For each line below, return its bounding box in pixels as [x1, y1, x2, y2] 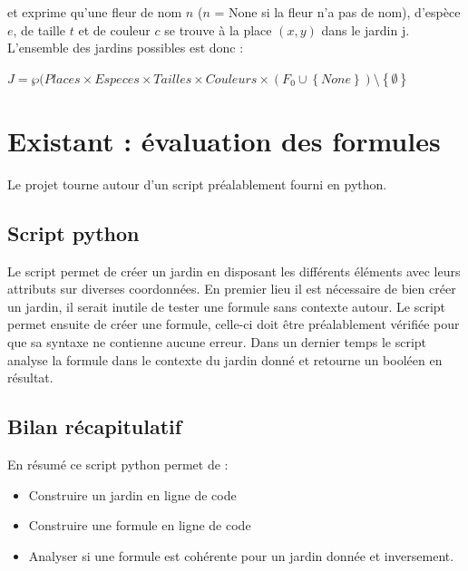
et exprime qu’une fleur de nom [7, 3, 182, 21]
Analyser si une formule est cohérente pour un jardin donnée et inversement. [28, 546, 454, 565]
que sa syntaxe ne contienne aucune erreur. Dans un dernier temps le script [7, 333, 427, 352]
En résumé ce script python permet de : [7, 455, 229, 474]
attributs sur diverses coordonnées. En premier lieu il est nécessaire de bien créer [7, 279, 456, 298]
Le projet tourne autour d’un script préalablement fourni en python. [7, 174, 387, 193]
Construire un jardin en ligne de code [28, 485, 237, 504]
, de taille [13, 20, 66, 39]
